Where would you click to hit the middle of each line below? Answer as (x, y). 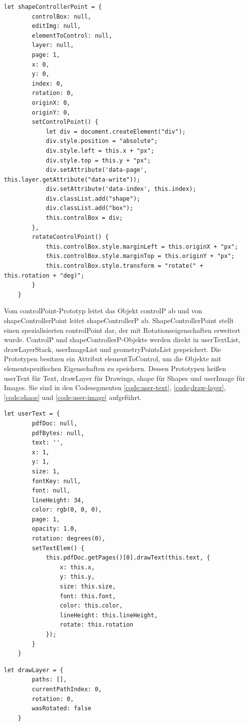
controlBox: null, (62, 16)
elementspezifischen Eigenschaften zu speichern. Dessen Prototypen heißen (115, 368)
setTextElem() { (58, 548)
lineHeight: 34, (58, 500)
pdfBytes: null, (58, 433)
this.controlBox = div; (84, 218)
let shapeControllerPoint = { (53, 7)
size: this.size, (88, 587)
